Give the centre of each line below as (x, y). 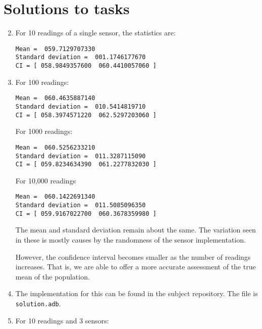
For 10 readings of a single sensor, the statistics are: (95, 33)
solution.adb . (38, 303)
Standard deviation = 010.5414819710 (81, 106)
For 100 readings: (42, 82)
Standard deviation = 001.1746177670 (81, 57)
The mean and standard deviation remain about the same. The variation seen (136, 230)
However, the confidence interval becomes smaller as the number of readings (133, 256)
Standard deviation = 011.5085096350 (81, 205)
